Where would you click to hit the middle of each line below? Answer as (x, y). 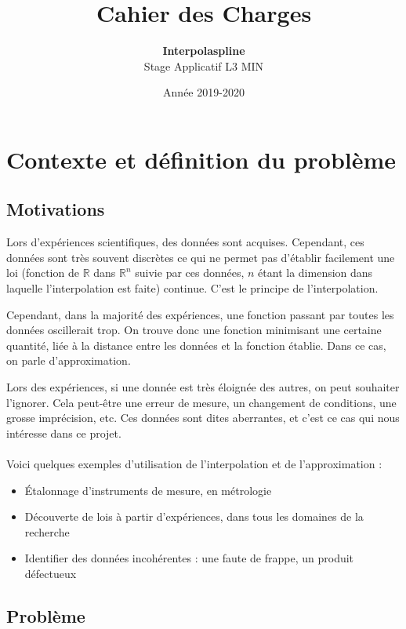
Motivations (56, 209)
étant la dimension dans (315, 273)
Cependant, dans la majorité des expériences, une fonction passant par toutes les (200, 314)
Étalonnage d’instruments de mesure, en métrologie (148, 490)
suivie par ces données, (190, 273)
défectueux (51, 573)
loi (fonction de (43, 273)
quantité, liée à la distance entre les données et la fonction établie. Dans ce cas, (196, 345)
